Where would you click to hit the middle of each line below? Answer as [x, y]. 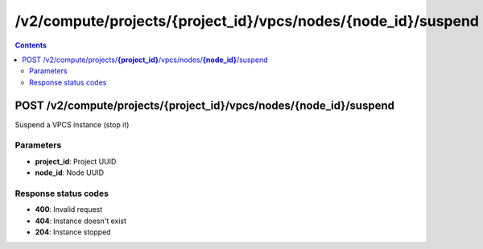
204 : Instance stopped [73, 232]
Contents [31, 45]
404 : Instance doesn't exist [81, 221]
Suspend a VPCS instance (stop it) [72, 124]
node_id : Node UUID [70, 172]
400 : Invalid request [69, 210]
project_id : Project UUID [76, 161]
